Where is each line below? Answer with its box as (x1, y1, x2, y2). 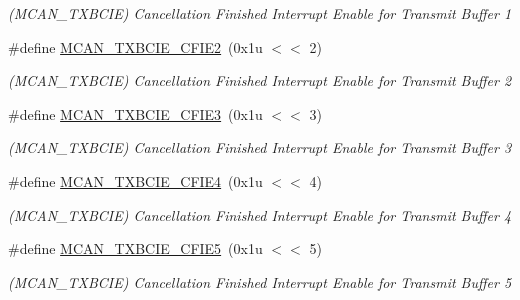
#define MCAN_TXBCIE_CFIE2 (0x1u (8, 36, 263, 57)
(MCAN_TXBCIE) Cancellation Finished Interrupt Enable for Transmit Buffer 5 (8, 271, 512, 292)
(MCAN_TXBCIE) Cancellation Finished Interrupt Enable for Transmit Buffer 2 (8, 70, 512, 91)
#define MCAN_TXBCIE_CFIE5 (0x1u (8, 238, 263, 259)
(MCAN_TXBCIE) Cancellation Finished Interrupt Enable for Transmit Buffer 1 (8, 3, 512, 23)
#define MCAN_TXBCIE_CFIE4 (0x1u (8, 170, 263, 191)
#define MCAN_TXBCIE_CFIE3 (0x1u (8, 103, 263, 124)
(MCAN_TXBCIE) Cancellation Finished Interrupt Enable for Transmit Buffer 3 (8, 137, 512, 158)
